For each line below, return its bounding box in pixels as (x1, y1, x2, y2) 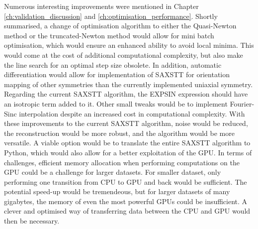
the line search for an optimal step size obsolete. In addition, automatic (4, 59, 222, 70)
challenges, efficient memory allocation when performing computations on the (4, 157, 240, 167)
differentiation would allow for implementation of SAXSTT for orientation (4, 69, 230, 80)
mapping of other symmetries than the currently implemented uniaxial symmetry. (4, 79, 253, 89)
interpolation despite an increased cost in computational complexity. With (19, 108, 245, 118)
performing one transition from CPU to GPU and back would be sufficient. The (4, 176, 247, 187)
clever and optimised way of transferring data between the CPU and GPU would (4, 206, 251, 216)
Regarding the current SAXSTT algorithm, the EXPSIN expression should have (4, 89, 248, 99)
